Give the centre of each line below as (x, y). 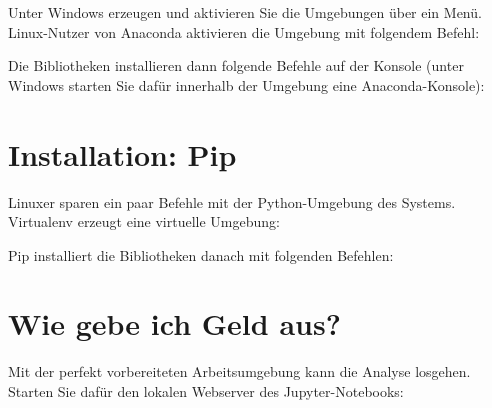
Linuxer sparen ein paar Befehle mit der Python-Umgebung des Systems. (232, 201)
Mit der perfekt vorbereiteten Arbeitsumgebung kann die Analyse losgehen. (239, 371)
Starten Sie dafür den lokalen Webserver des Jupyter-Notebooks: (206, 391)
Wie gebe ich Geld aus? (174, 323)
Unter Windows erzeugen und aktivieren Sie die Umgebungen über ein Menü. (245, 12)
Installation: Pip (122, 153)
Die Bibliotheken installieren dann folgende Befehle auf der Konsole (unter (236, 65)
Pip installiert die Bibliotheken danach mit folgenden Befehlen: (201, 254)
